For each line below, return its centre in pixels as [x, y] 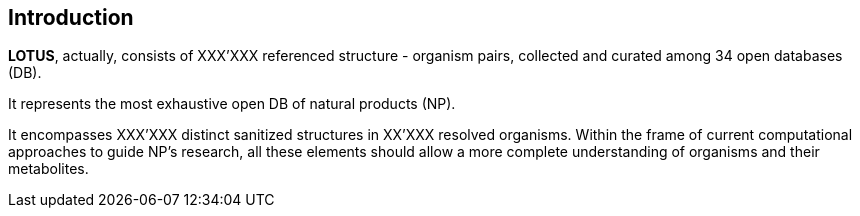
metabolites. [48, 169]
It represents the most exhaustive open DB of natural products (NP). [232, 104]
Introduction [71, 17]
